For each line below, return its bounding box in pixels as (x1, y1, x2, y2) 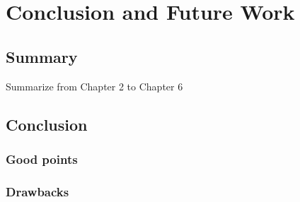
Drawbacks (6, 182, 69, 200)
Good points (6, 150, 78, 167)
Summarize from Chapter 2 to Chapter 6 (6, 78, 183, 93)
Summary (6, 45, 78, 67)
